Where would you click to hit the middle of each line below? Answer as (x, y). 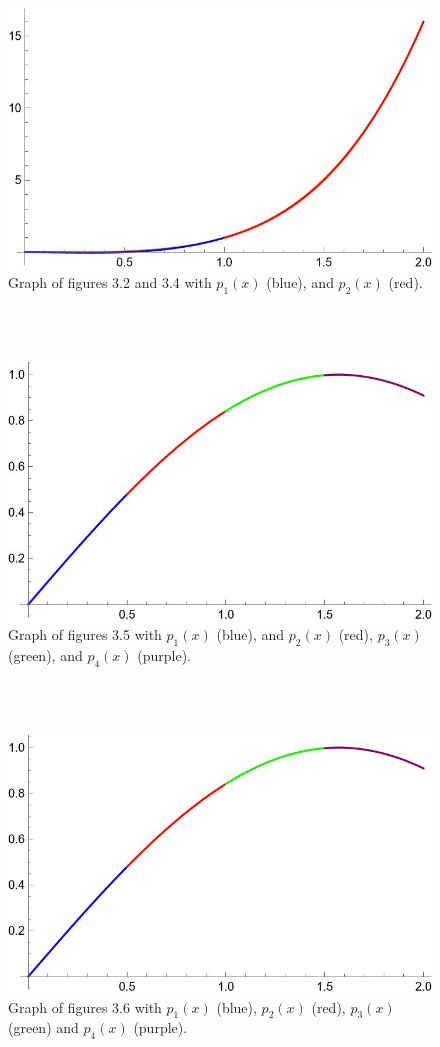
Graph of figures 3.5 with (85, 634)
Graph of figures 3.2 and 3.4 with (110, 282)
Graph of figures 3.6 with (85, 1006)
